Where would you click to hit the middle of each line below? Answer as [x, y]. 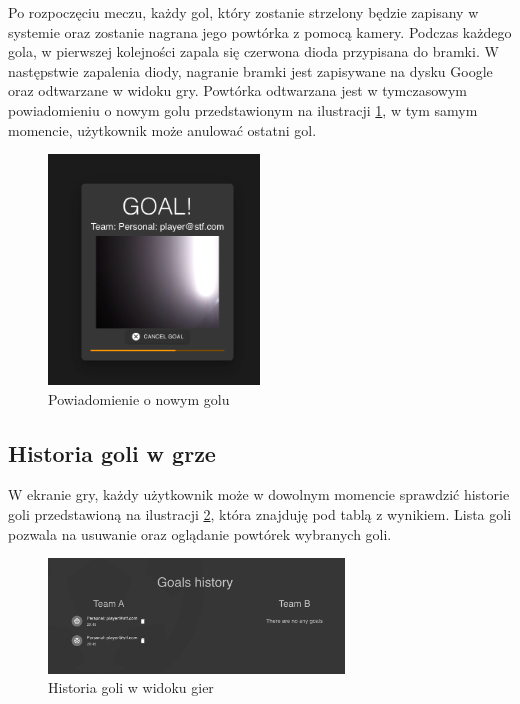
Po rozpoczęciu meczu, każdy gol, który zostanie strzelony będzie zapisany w [243, 12]
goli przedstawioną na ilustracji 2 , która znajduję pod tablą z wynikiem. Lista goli [260, 513]
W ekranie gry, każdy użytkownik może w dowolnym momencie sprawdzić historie [259, 494]
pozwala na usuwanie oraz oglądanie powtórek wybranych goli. [200, 533]
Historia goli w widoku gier [131, 687]
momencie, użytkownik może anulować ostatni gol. [162, 129]
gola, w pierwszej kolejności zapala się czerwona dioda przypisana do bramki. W [253, 51]
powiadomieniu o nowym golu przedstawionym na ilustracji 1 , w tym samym [243, 109]
